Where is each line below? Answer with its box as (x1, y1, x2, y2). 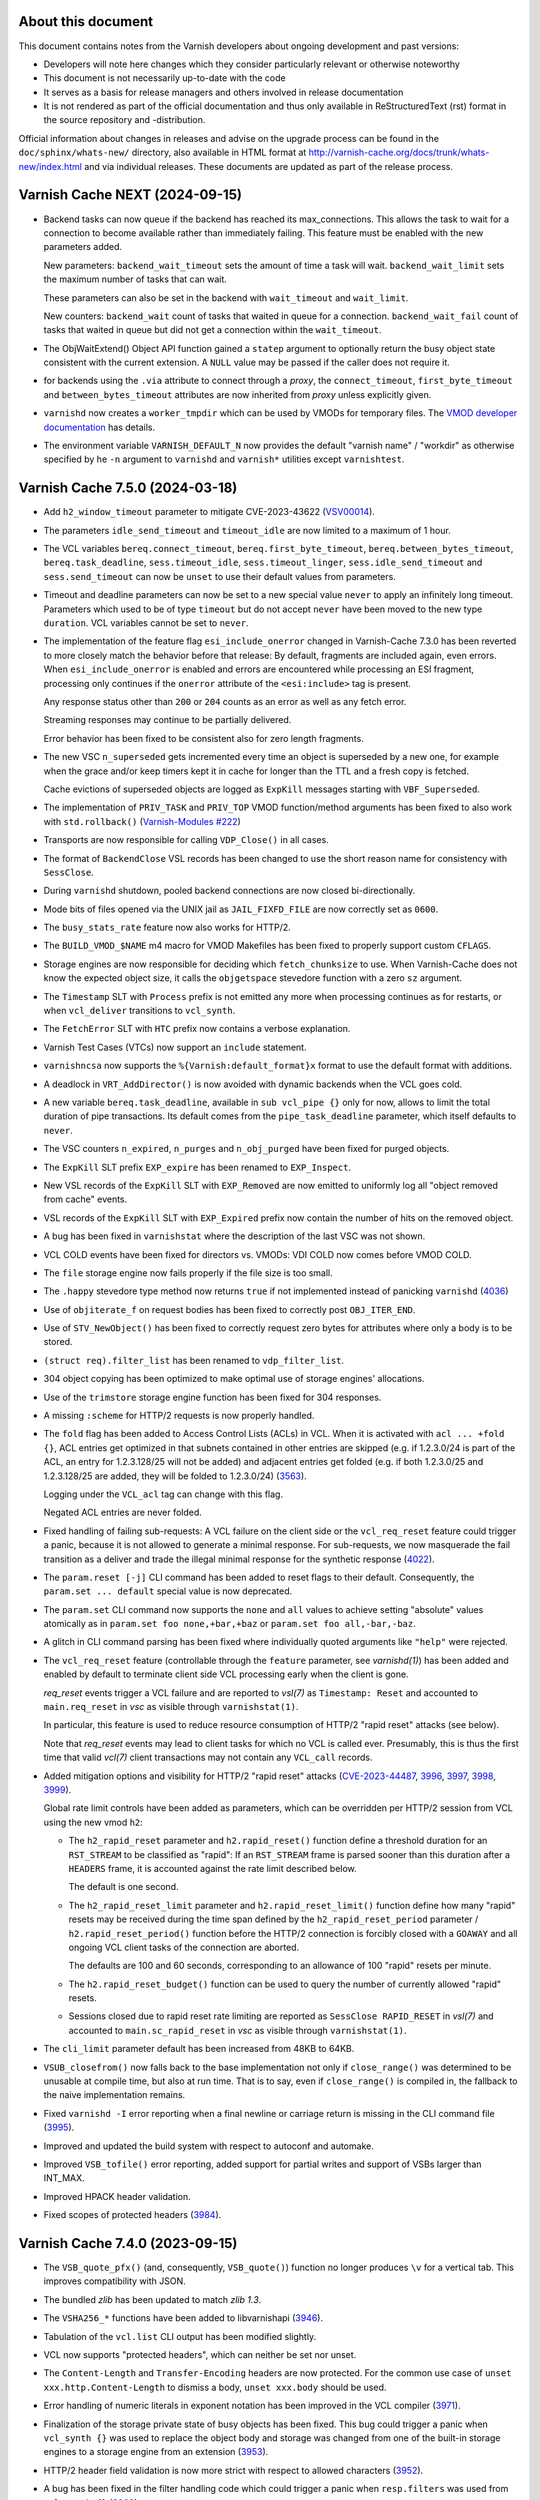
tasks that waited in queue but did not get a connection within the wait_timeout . (43, 324, 382, 336)
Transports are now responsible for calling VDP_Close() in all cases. (43, 834, 329, 846)
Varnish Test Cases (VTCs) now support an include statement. (43, 1041, 307, 1053)
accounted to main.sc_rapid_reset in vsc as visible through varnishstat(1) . (68, 2024, 407, 2036)
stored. (43, 1336, 74, 1348)
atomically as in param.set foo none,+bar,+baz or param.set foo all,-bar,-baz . (43, 1618, 417, 1630)
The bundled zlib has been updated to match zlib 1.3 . (43, 2293, 262, 2305)
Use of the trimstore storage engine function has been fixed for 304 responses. (43, 1391, 382, 1403)
